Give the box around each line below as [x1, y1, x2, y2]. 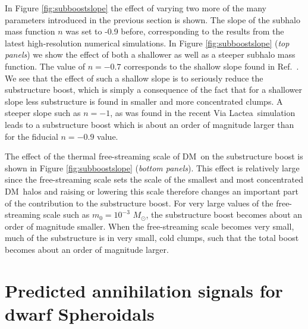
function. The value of [5, 59, 85, 72]
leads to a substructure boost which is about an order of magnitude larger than [5, 118, 294, 130]
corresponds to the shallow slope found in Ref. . [124, 59, 299, 72]
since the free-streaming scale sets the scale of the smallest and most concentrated [5, 173, 303, 186]
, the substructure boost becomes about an [146, 208, 303, 221]
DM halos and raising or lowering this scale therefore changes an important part [5, 184, 298, 197]
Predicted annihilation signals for [5, 278, 283, 302]
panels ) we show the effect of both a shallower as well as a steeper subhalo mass [5, 48, 296, 61]
